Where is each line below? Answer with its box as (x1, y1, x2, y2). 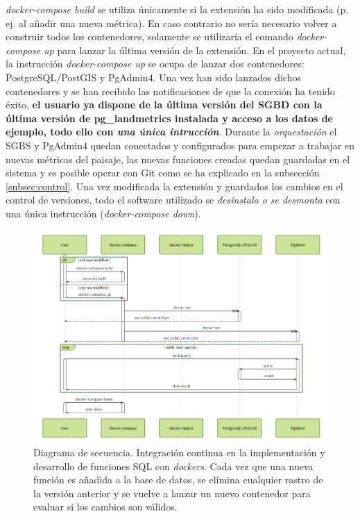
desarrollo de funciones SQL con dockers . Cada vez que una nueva (33, 458, 314, 473)
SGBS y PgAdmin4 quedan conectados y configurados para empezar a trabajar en (6, 138, 354, 152)
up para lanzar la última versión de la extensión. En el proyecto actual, (44, 42, 346, 57)
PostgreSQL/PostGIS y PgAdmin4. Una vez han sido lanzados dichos (6, 69, 301, 84)
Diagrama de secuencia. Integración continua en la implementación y (33, 445, 325, 459)
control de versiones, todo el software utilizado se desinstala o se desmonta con (6, 192, 341, 207)
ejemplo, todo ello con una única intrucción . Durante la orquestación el (6, 124, 337, 139)
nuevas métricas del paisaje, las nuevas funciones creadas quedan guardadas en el (6, 151, 350, 166)
